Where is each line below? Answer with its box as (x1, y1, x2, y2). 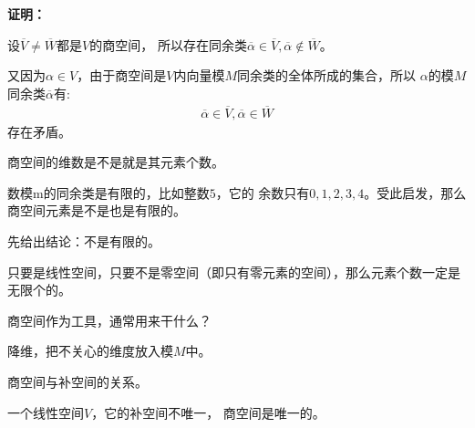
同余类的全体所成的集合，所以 (237, 66, 416, 85)
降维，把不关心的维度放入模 (7, 341, 173, 360)
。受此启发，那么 (364, 183, 467, 202)
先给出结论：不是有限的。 (7, 232, 160, 250)
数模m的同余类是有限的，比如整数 (7, 183, 210, 202)
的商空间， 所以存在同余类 (89, 35, 247, 54)
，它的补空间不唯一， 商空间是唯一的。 (91, 402, 325, 422)
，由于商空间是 (77, 66, 167, 85)
